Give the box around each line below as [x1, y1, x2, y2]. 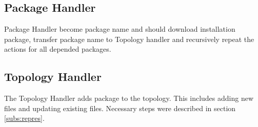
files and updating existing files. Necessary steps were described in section [4, 102, 236, 113]
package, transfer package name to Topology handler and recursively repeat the [4, 33, 254, 44]
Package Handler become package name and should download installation [4, 24, 235, 34]
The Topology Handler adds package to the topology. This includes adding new [4, 93, 254, 103]
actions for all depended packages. [4, 44, 111, 54]
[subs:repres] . [4, 113, 45, 123]
